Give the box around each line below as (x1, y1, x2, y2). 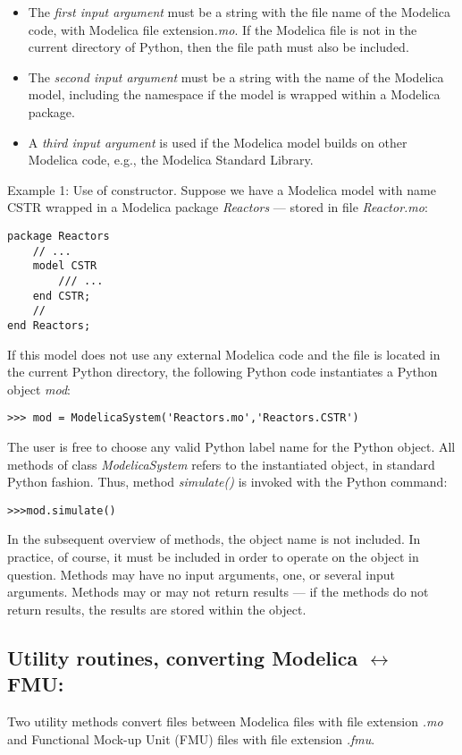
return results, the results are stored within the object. (7, 599, 307, 618)
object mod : (7, 379, 71, 398)
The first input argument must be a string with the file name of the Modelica (28, 3, 450, 21)
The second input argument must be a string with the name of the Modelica (28, 67, 444, 86)
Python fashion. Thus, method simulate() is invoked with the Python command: (7, 472, 448, 491)
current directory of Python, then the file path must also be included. (28, 38, 409, 56)
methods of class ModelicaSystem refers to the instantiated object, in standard (7, 454, 435, 473)
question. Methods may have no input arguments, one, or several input (7, 564, 396, 583)
